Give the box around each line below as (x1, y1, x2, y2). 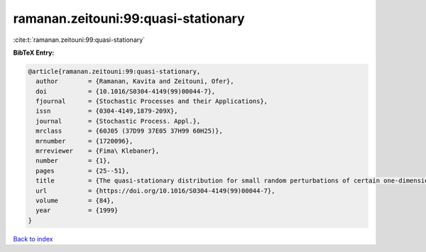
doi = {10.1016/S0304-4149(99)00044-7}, (35, 87, 216, 95)
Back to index (13, 234, 53, 243)
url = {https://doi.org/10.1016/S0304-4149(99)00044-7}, (35, 187, 275, 195)
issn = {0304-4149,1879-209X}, (35, 107, 178, 115)
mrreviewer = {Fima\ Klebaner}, (35, 147, 160, 155)
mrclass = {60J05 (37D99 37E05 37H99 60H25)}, (35, 127, 223, 135)
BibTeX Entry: (13, 48, 55, 57)
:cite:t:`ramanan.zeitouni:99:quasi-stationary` (13, 35, 146, 44)
